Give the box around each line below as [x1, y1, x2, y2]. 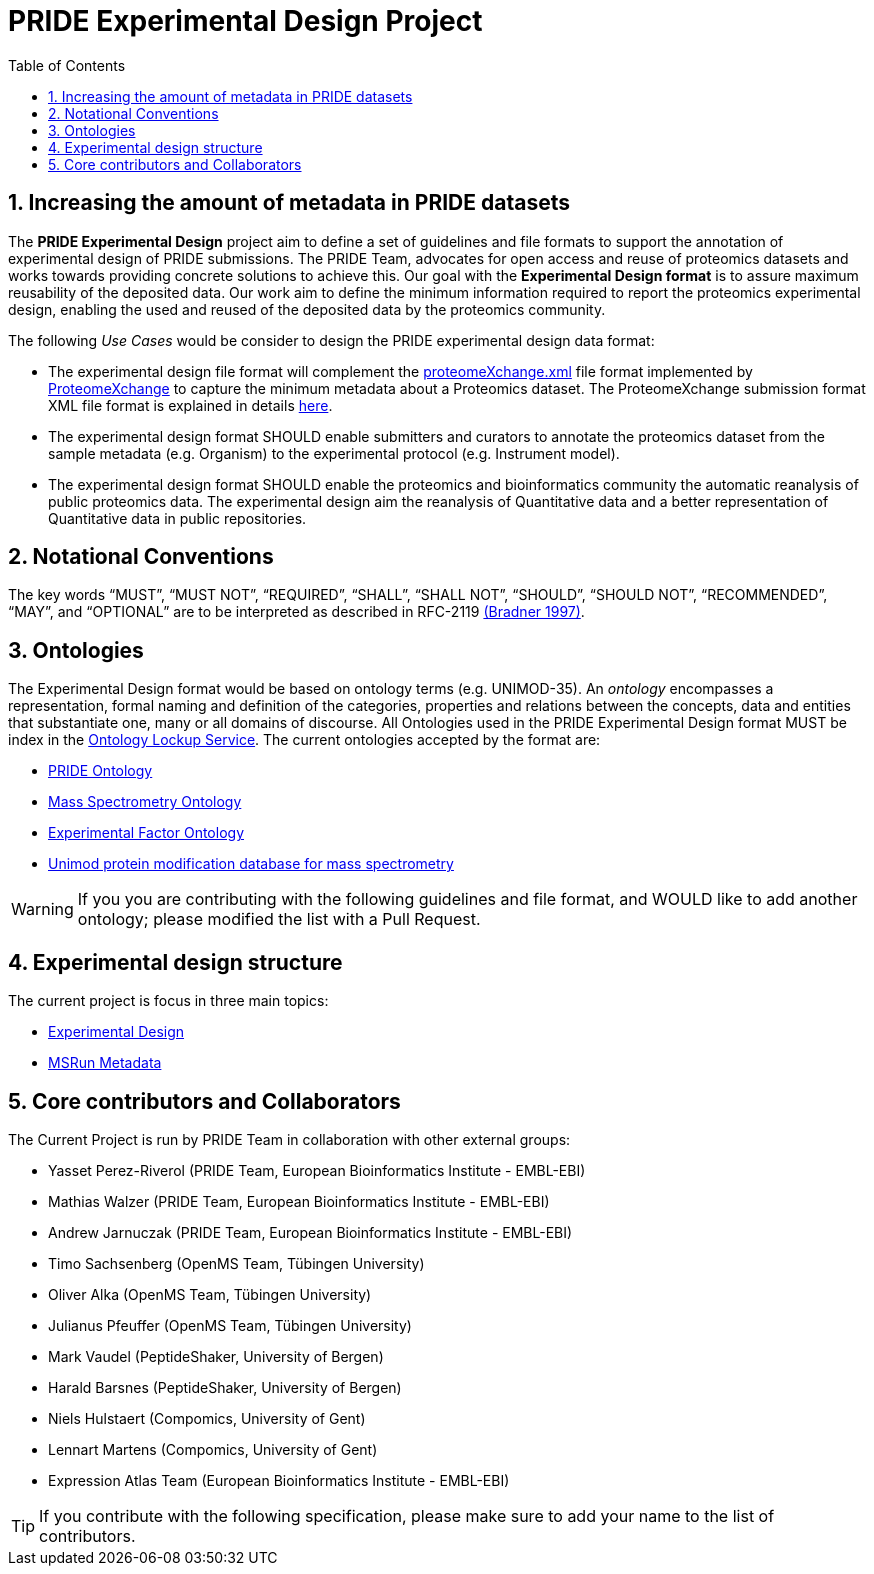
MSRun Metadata [48, 1054, 162, 1072]
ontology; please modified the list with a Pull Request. [77, 909, 481, 930]
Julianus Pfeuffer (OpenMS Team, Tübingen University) [48, 1316, 412, 1334]
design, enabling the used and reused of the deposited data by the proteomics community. [8, 300, 606, 318]
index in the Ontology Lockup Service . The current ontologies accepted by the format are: [8, 731, 601, 749]
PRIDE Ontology [48, 762, 153, 780]
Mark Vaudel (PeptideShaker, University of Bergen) [48, 1347, 384, 1365]
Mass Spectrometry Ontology [48, 793, 242, 811]
